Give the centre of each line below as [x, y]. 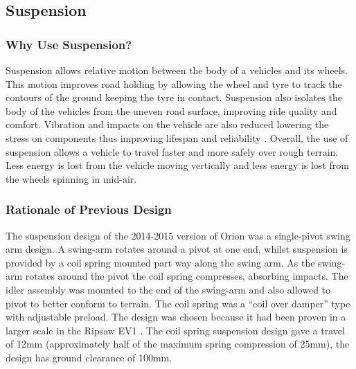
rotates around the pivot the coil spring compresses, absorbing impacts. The [187, 276]
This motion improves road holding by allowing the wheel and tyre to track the [174, 83]
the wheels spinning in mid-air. [71, 178]
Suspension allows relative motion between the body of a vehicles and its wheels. [177, 70]
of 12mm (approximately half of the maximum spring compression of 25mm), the [178, 344]
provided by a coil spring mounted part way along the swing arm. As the [160, 262]
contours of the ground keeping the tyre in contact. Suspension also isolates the [174, 97]
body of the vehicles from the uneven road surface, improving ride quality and [171, 110]
